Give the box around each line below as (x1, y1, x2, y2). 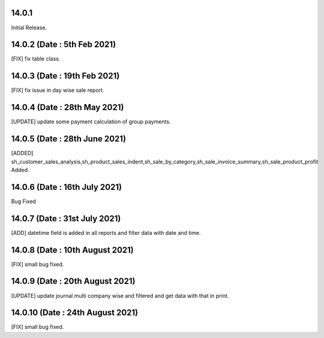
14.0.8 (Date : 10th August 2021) (11, 245, 134, 255)
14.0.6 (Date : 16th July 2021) (11, 182, 122, 192)
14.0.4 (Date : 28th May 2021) (11, 102, 124, 113)
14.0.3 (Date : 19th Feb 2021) (11, 71, 120, 81)
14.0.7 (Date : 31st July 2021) (11, 213, 121, 224)
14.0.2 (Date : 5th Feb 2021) (11, 40, 116, 50)
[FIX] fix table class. (11, 55, 61, 62)
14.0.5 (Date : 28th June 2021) (11, 134, 126, 144)
